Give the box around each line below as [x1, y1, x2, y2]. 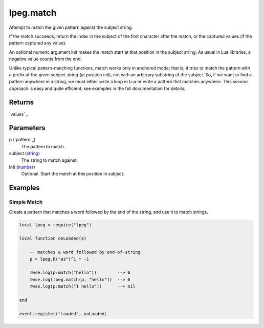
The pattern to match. [21, 143, 66, 149]
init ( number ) [9, 164, 35, 170]
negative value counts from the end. [9, 56, 82, 62]
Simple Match [9, 198, 43, 205]
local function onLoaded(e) [19, 236, 87, 241]
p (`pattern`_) [9, 137, 36, 143]
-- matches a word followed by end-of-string [29, 249, 141, 255]
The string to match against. [21, 157, 78, 163]
